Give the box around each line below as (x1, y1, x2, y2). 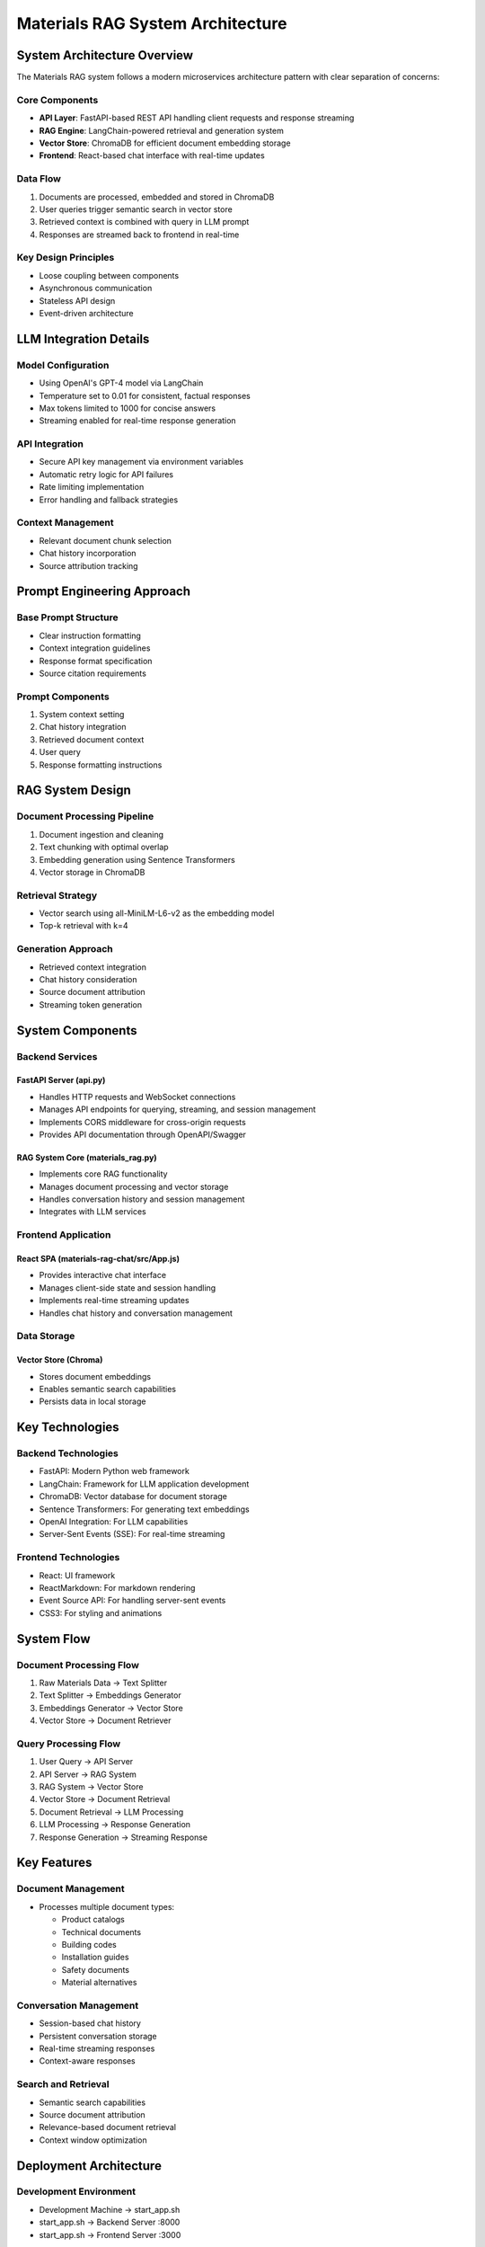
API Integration (16, 438, 84, 450)
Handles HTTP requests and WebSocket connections (39, 1091, 236, 1102)
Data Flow (16, 173, 62, 185)
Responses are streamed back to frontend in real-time (39, 229, 240, 240)
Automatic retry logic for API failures (39, 468, 174, 480)
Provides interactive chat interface (39, 1270, 166, 1281)
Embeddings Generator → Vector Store (39, 1702, 183, 1713)
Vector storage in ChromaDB (39, 866, 145, 877)
